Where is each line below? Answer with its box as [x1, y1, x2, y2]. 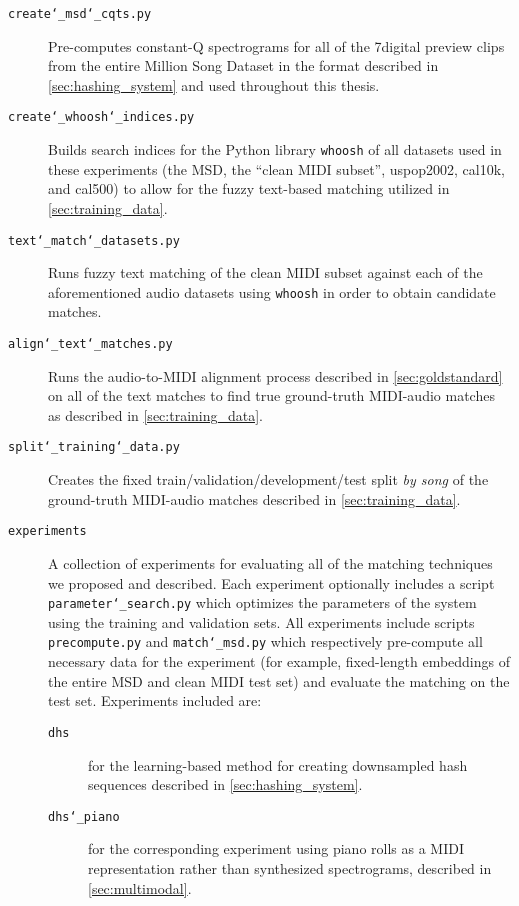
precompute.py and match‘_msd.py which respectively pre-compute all [48, 631, 483, 652]
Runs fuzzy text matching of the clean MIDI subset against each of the [48, 262, 483, 283]
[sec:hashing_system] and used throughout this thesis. [48, 74, 380, 95]
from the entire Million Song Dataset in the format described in [48, 55, 439, 76]
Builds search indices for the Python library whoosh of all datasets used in [48, 139, 502, 160]
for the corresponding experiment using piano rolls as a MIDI [88, 838, 464, 859]
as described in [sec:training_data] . [48, 404, 264, 425]
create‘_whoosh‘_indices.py [8, 110, 195, 125]
